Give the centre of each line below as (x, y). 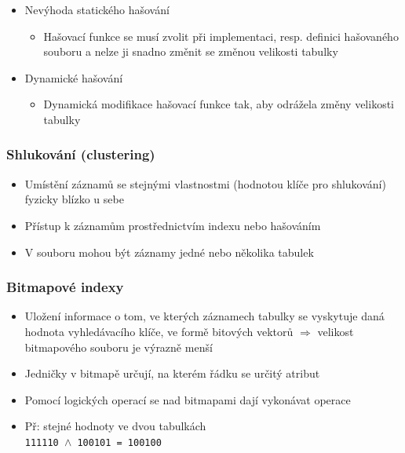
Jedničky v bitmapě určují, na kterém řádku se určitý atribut (172, 373)
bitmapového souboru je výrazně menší (119, 347)
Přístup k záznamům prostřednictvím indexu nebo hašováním (173, 225)
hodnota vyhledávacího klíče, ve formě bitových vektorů (159, 331)
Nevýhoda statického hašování (97, 9)
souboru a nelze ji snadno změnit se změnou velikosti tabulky (191, 51)
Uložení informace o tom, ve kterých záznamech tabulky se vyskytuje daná (204, 316)
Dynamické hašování (74, 77)
